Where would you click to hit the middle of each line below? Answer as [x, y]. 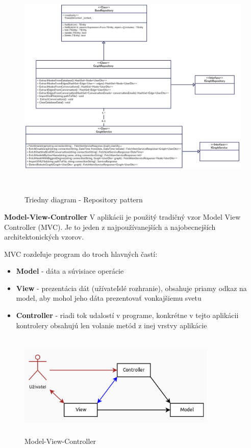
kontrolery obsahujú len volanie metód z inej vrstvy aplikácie [111, 325]
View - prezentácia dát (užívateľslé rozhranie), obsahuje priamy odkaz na [131, 288]
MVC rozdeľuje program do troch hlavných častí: [81, 254]
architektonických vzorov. [44, 237]
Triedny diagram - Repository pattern [84, 200]
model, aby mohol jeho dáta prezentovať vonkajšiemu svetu [109, 298]
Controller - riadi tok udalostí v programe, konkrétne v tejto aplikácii [127, 315]
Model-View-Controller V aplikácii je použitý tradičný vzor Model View [122, 216]
